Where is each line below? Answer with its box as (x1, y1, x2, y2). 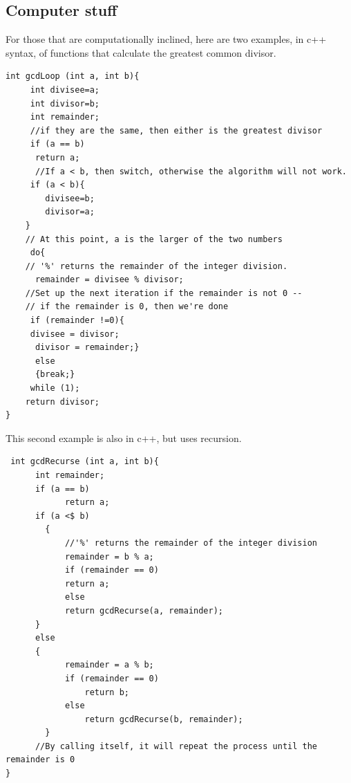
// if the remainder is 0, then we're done (25, 302, 229, 312)
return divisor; (25, 396, 100, 407)
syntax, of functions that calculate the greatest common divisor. (6, 45, 276, 59)
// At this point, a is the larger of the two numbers (25, 234, 283, 244)
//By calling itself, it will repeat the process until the (35, 741, 318, 751)
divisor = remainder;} (35, 342, 140, 353)
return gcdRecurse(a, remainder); (64, 605, 223, 616)
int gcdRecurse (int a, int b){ (10, 457, 159, 467)
